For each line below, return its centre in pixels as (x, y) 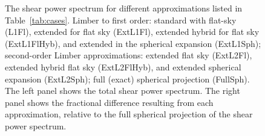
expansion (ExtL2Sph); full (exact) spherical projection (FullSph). (127, 79)
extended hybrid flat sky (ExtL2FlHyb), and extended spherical (123, 66)
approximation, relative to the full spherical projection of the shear (129, 114)
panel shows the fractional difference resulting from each (109, 102)
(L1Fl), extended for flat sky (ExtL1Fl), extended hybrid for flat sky (132, 32)
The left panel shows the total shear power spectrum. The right (123, 91)
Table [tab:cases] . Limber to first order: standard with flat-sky (121, 20)
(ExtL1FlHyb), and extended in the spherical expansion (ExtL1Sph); (133, 43)
